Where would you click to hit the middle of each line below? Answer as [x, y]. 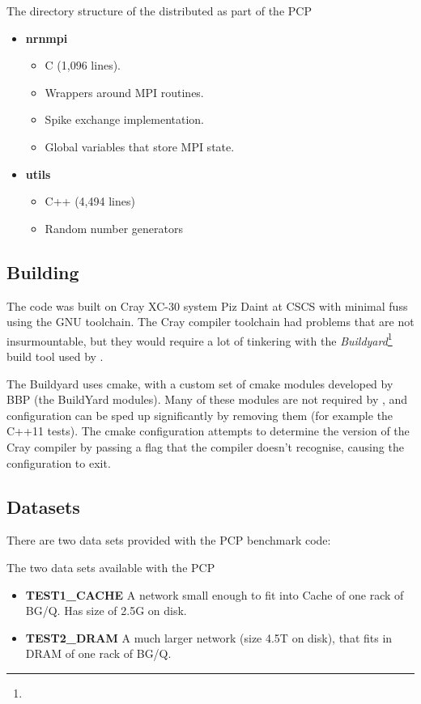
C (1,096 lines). [83, 65]
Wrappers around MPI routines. [124, 92]
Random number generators [114, 228]
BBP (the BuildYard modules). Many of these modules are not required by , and [207, 399]
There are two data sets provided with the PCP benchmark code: [169, 540]
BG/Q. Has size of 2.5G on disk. [106, 611]
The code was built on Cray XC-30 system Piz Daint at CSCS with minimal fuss [207, 305]
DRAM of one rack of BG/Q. [98, 653]
